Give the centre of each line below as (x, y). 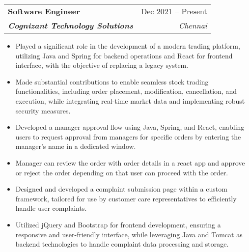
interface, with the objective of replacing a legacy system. (102, 65)
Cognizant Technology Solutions (71, 25)
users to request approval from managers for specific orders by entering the (128, 136)
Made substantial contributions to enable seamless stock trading (112, 81)
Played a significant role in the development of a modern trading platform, (128, 46)
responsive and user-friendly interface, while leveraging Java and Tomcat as (129, 234)
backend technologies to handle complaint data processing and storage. (122, 244)
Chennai (193, 25)
